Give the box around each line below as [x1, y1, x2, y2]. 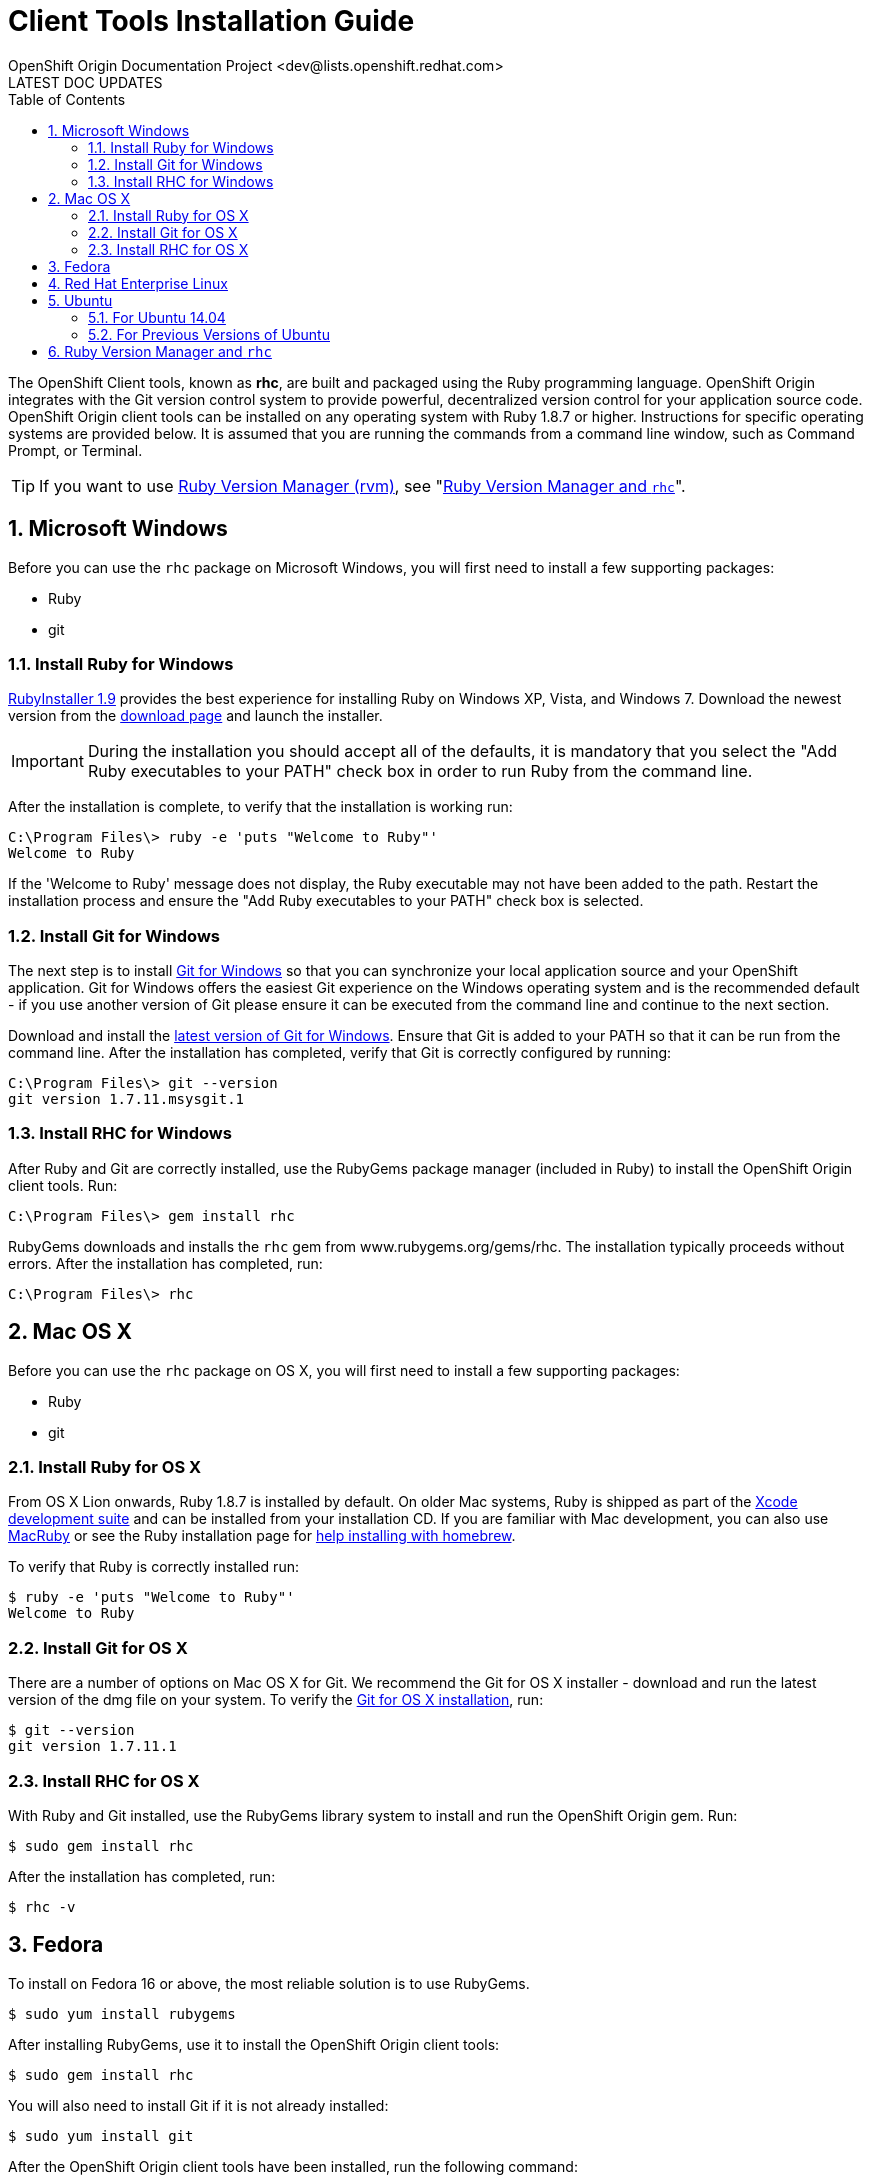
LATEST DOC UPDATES [8, 73, 163, 91]
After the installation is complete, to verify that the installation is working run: [8, 798, 513, 816]
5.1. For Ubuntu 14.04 [88, 308, 226, 326]
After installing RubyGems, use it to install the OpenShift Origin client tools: [8, 2035, 500, 2053]
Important [11, 751, 84, 772]
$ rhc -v [8, 1898, 76, 1915]
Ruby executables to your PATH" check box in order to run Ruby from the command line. [87, 761, 753, 782]
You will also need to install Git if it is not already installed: [8, 2096, 389, 2114]
